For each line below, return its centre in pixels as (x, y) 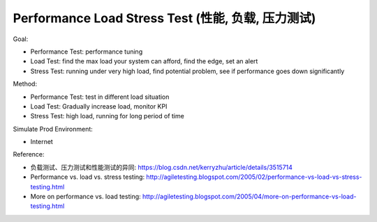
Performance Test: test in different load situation (100, 97)
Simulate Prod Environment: (53, 129)
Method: (25, 84)
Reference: (29, 154)
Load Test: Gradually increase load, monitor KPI (99, 106)
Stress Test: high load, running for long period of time (107, 116)
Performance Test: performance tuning (87, 51)
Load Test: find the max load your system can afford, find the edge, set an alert (144, 61)
